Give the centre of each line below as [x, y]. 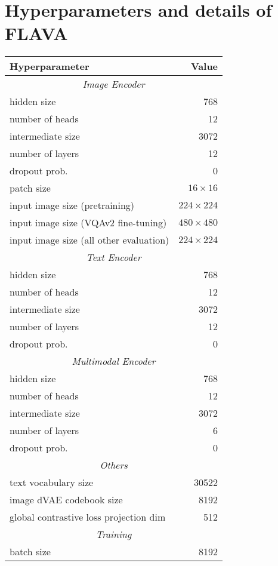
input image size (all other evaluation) [89, 240]
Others [114, 465]
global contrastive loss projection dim [88, 517]
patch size [30, 188]
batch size [30, 552]
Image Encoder [114, 84]
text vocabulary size [52, 482]
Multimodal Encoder [114, 361]
